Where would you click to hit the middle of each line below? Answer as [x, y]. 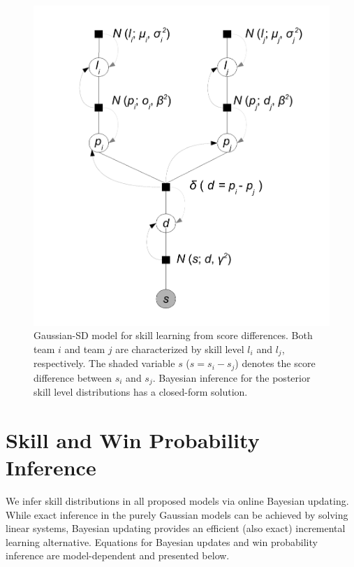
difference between [73, 377]
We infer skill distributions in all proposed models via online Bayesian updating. [177, 500]
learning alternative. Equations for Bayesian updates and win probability [162, 541]
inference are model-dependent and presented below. [118, 555]
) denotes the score [275, 363]
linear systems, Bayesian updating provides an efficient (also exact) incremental [176, 528]
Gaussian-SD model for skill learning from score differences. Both [173, 335]
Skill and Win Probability [133, 439]
